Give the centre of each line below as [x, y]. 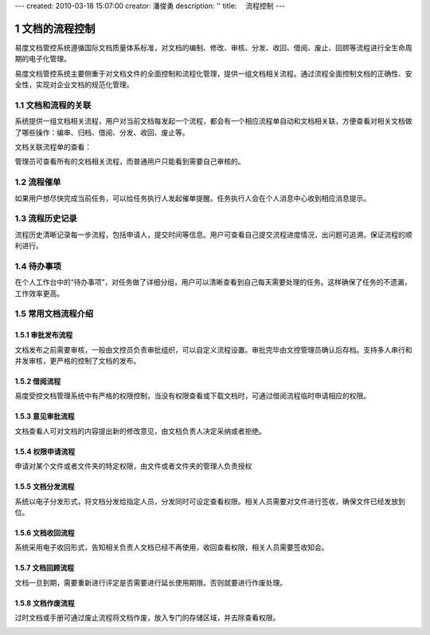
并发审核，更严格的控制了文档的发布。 [78, 361]
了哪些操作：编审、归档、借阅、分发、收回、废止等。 [102, 132]
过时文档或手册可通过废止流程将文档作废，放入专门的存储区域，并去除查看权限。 [147, 617]
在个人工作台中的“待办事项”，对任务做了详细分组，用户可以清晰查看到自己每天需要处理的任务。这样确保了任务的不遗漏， [213, 282]
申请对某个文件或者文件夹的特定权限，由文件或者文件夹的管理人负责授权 [133, 466]
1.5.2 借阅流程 [38, 381]
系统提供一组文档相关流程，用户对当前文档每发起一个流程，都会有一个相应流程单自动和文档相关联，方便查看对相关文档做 [213, 121]
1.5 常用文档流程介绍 [54, 314]
